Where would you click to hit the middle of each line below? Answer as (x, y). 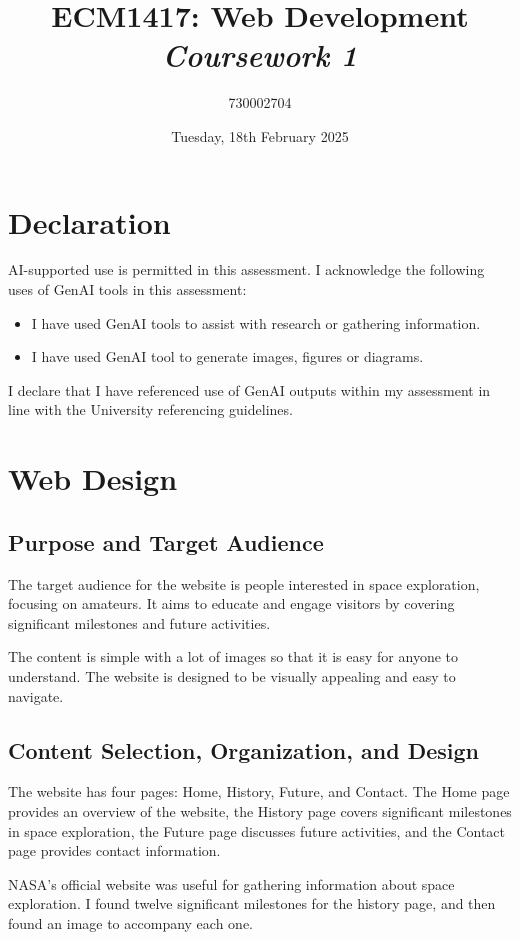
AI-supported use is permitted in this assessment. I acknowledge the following (246, 269)
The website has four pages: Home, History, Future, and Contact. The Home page (259, 791)
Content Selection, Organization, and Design (243, 749)
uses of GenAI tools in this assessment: (127, 289)
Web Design (93, 478)
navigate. (36, 695)
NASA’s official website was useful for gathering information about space (231, 883)
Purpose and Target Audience (166, 541)
